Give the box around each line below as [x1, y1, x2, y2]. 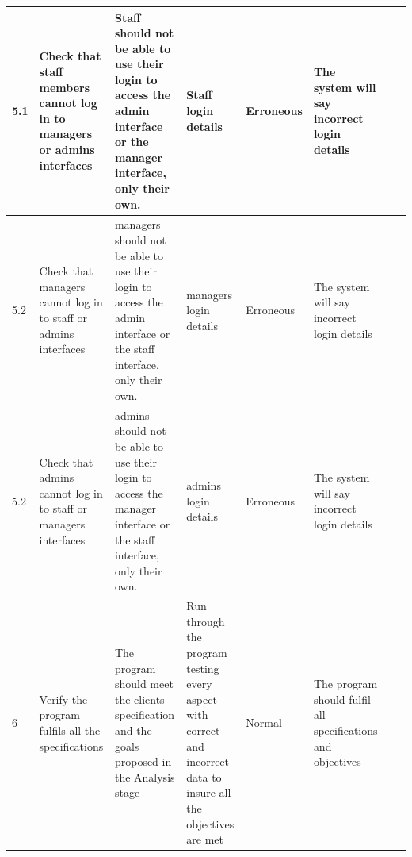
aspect [186, 690, 217, 707]
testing [186, 659, 219, 676]
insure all [186, 784, 231, 801]
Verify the [39, 690, 88, 707]
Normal [246, 714, 282, 731]
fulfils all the [39, 721, 101, 738]
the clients [114, 690, 165, 707]
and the [114, 721, 152, 738]
